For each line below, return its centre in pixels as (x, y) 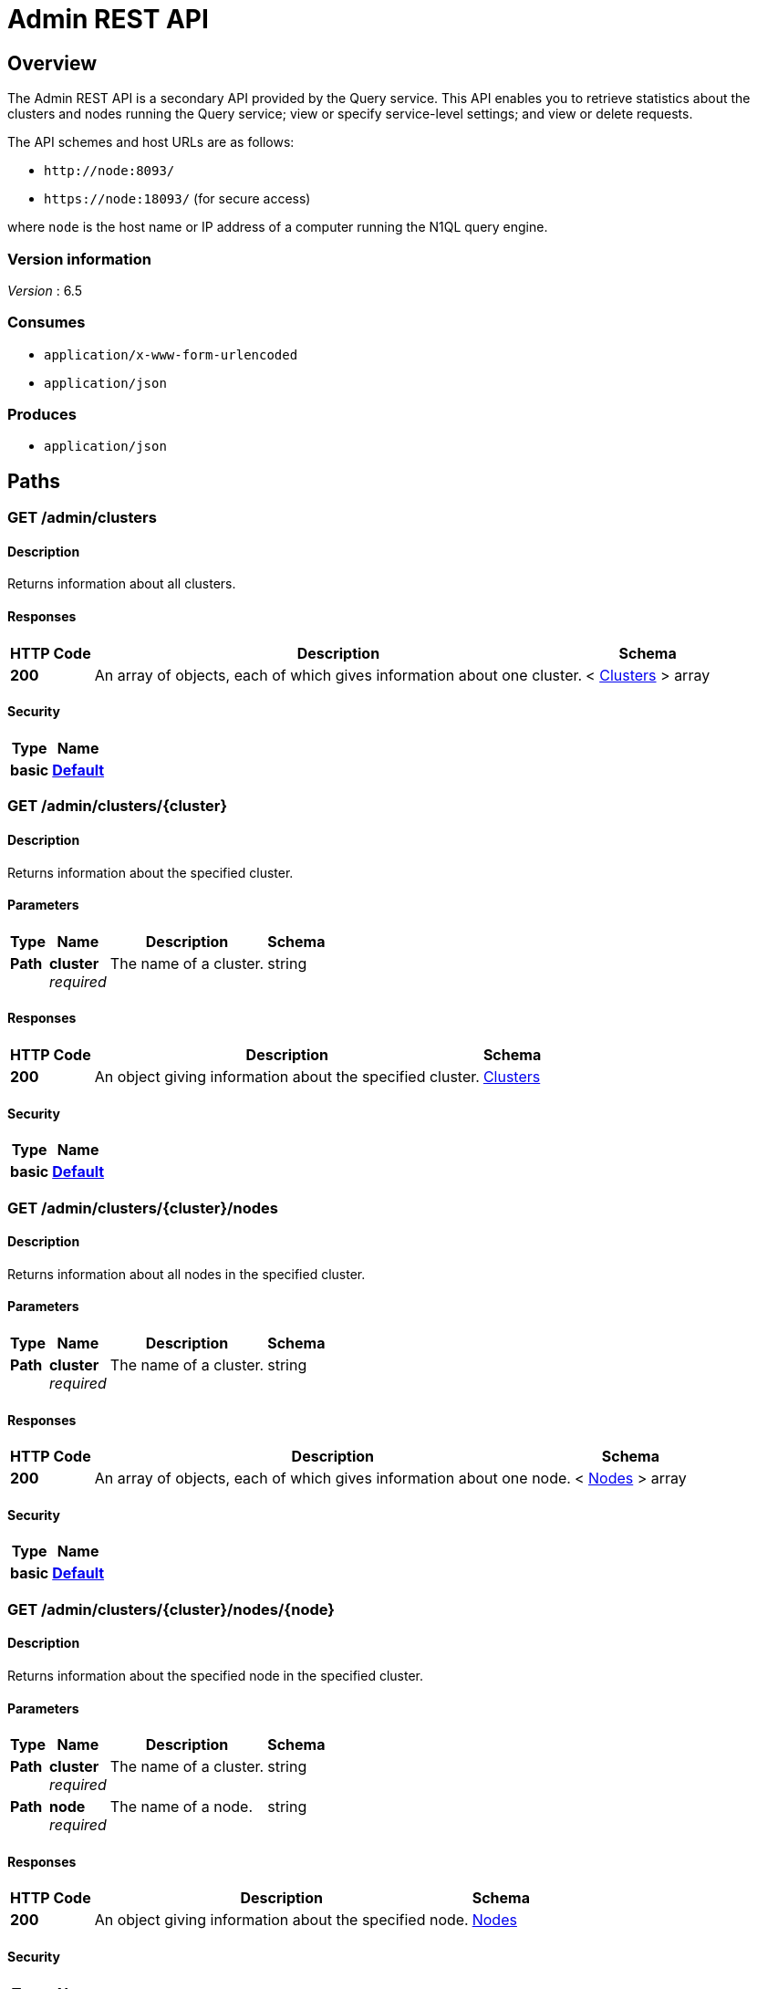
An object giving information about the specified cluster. (287, 1076)
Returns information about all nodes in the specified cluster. (187, 1274)
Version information (79, 259)
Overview (52, 63)
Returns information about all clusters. (122, 584)
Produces (42, 415)
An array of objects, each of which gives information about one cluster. (338, 675)
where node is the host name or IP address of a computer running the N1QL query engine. (278, 227)
